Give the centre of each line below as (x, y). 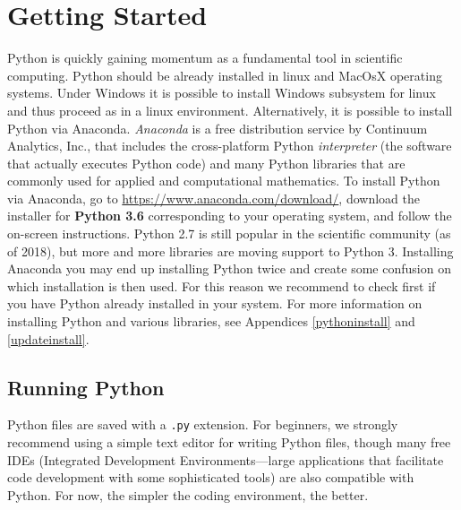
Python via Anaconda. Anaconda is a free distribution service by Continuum (218, 128)
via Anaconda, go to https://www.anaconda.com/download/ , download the (213, 198)
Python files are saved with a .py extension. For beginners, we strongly (203, 424)
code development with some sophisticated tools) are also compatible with (211, 477)
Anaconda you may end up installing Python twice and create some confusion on (229, 268)
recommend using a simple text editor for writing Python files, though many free (229, 442)
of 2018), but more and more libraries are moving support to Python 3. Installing (230, 251)
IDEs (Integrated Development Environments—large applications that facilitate (226, 459)
